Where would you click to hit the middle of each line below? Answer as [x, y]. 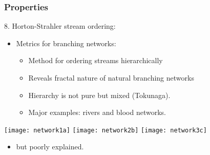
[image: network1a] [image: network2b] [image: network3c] [106, 130]
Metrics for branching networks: [66, 43]
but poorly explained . [50, 147]
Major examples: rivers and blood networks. [97, 112]
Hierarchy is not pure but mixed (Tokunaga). [99, 95]
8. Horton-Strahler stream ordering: [60, 26]
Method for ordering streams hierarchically [96, 60]
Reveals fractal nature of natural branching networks [111, 77]
